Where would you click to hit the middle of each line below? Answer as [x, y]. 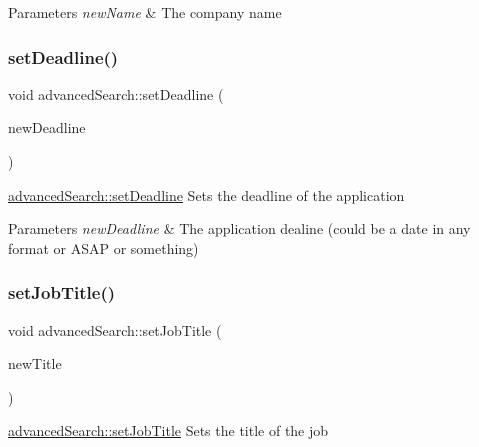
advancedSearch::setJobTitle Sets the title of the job [168, 430]
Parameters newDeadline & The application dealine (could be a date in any [239, 228]
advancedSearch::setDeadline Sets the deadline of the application [206, 194]
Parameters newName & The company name [145, 12]
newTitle [35, 363]
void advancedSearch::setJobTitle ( [115, 329]
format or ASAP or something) [103, 247]
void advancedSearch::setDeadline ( [116, 93]
